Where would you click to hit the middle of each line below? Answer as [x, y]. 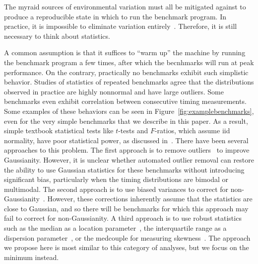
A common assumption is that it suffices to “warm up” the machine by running [125, 52]
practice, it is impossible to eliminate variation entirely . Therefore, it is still [121, 26]
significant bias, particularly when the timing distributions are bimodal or [116, 179]
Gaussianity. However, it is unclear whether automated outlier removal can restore [129, 159]
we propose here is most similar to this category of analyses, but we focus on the [127, 247]
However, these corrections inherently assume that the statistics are [150, 199]
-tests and [133, 131]
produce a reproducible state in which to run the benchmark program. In [115, 16]
